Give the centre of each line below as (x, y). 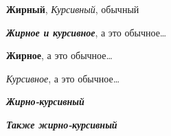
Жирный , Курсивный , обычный (73, 9)
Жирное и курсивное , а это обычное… (87, 32)
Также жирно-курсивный (62, 124)
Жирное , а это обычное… (59, 55)
